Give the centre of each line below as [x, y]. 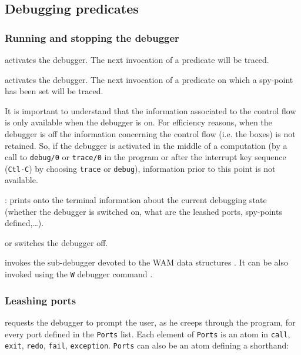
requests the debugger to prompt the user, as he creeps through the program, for [150, 322]
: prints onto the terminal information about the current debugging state [136, 200]
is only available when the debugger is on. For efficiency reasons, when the [138, 122]
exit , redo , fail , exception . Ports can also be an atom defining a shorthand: [147, 345]
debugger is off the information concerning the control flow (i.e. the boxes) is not [150, 133]
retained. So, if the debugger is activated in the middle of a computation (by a [146, 145]
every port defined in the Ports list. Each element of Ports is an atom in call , [148, 334]
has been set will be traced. [54, 91]
